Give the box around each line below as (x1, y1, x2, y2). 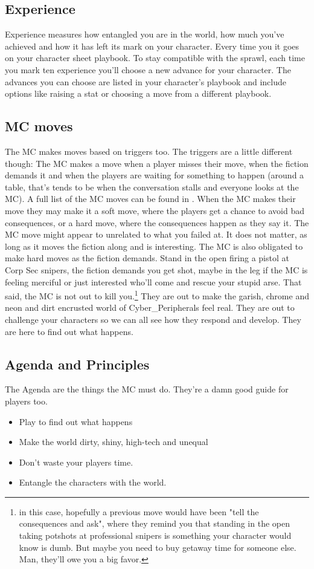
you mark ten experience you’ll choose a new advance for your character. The (5, 63, 291, 76)
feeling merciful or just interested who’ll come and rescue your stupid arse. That (5, 275, 302, 288)
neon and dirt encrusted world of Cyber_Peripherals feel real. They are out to (5, 301, 295, 314)
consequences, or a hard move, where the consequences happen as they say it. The (5, 216, 309, 229)
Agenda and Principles (5, 354, 150, 373)
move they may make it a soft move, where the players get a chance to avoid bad (5, 204, 304, 216)
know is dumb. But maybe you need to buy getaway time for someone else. (19, 541, 296, 553)
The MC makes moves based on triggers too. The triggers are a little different (5, 145, 293, 157)
